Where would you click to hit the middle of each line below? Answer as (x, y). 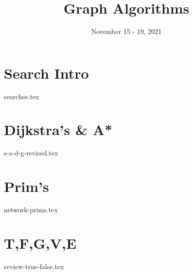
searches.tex (22, 96)
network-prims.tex (31, 210)
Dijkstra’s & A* (58, 129)
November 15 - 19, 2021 (126, 31)
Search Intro (46, 73)
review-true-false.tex (34, 266)
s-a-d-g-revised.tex (31, 153)
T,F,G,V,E (40, 243)
